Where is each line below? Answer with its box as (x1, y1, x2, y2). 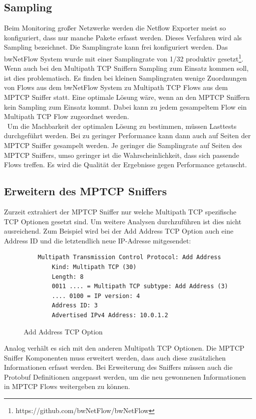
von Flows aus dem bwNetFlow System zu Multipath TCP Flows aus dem (4, 82, 228, 92)
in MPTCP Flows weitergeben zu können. (4, 381, 130, 391)
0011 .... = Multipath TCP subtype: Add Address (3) (52, 283, 228, 290)
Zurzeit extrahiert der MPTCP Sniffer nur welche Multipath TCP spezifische (4, 206, 236, 216)
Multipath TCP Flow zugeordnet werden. (4, 111, 129, 121)
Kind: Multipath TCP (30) (52, 263, 137, 270)
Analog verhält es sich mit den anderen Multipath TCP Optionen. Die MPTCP (4, 343, 245, 353)
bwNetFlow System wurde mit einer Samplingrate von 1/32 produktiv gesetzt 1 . (4, 52, 244, 63)
